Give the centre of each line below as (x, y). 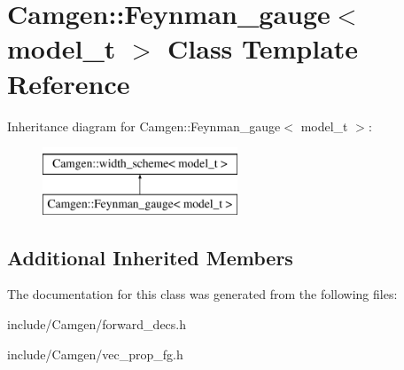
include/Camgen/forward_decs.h (97, 324)
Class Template (263, 48)
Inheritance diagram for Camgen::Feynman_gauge (144, 126)
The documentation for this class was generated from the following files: (202, 294)
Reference (69, 83)
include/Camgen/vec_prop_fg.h (95, 354)
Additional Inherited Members (150, 257)
